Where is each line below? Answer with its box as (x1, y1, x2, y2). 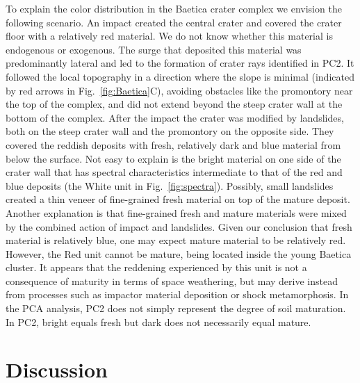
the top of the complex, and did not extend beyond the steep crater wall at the (6, 97, 343, 111)
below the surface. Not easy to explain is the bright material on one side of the (6, 151, 341, 165)
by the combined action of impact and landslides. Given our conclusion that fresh (6, 219, 352, 234)
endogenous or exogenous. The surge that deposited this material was (6, 42, 302, 56)
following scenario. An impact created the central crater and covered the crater (6, 15, 342, 29)
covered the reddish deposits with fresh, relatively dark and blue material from (6, 137, 341, 152)
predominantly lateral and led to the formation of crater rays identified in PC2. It (6, 56, 354, 70)
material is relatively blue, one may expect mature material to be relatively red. (6, 233, 346, 247)
